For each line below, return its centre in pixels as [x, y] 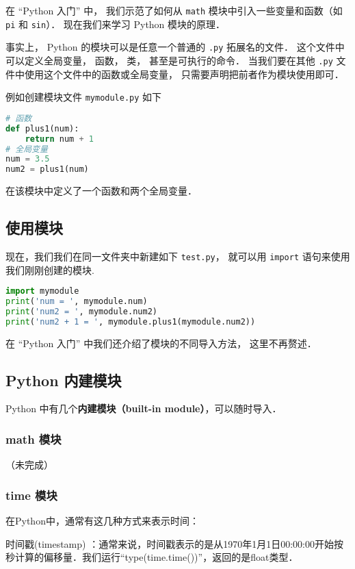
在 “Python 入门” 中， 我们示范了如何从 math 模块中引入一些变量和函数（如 [174, 10]
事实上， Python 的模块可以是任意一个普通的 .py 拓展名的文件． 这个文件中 [175, 47]
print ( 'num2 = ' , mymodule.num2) [81, 311]
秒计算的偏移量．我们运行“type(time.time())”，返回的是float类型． [152, 557]
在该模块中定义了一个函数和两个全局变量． [101, 191]
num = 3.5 [28, 159]
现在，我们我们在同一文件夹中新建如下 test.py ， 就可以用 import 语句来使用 [178, 256]
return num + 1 [59, 139]
